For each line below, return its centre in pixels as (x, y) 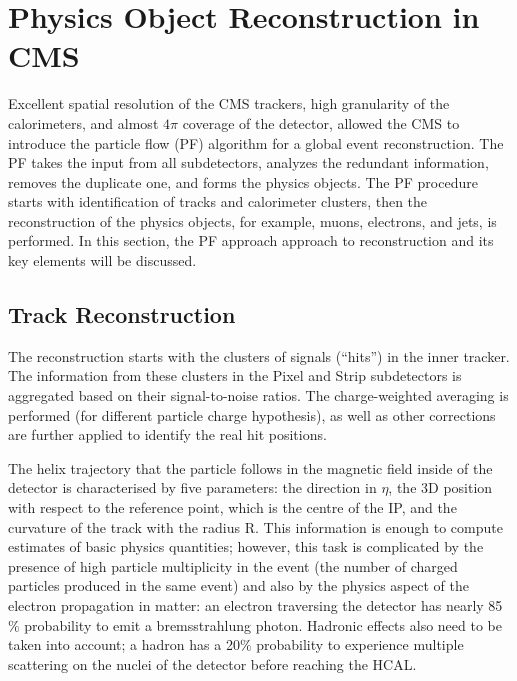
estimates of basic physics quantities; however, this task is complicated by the (246, 546)
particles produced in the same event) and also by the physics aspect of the (238, 585)
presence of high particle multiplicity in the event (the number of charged (233, 565)
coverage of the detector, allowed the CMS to (321, 122)
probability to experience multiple (360, 644)
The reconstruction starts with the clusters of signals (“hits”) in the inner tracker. (259, 355)
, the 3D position (440, 487)
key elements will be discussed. (102, 260)
